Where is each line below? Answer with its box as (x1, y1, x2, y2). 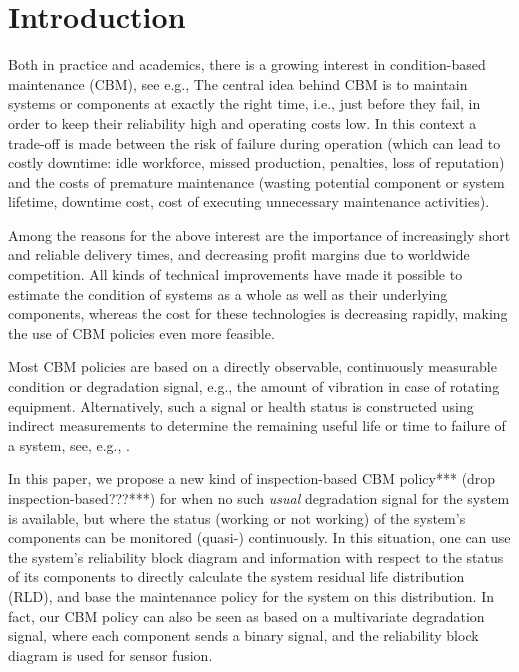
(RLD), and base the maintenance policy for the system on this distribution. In (8, 585, 495, 606)
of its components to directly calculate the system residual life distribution (8, 566, 465, 587)
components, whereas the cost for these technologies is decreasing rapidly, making (8, 303, 508, 324)
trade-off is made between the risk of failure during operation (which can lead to (8, 132, 501, 153)
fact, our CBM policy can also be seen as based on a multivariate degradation (8, 605, 485, 626)
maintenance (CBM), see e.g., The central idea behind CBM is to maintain (8, 73, 468, 94)
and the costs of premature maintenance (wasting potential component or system (8, 171, 505, 192)
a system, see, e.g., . (8, 434, 130, 455)
